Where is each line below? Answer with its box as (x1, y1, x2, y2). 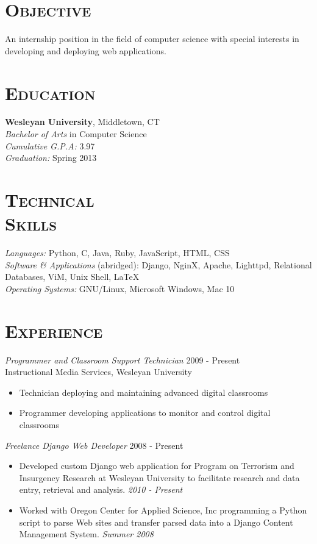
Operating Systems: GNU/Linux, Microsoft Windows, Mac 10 (5, 282, 235, 295)
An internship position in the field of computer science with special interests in (5, 32, 299, 45)
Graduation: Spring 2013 (5, 151, 97, 164)
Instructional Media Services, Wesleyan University (5, 365, 192, 378)
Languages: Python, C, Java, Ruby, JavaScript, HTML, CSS (5, 246, 230, 259)
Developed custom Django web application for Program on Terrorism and (19, 459, 294, 472)
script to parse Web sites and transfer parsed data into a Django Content (19, 515, 293, 528)
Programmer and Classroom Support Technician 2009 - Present (5, 353, 240, 366)
